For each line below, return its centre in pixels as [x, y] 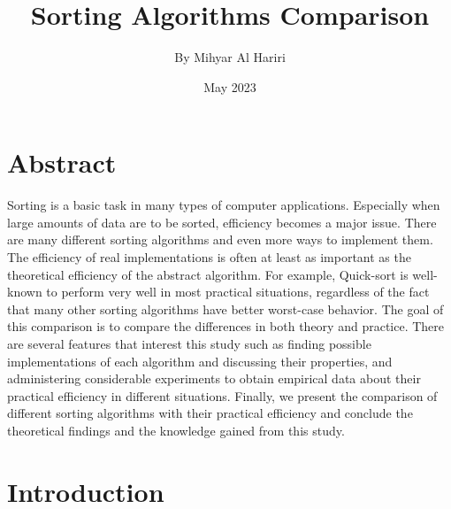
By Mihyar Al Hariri [230, 57]
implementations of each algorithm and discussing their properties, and [200, 361]
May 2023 [230, 86]
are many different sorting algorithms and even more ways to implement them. [220, 239]
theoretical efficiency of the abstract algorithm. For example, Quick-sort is [208, 274]
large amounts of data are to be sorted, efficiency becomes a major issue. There [222, 222]
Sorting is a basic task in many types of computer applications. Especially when [224, 205]
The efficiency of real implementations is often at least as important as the [209, 257]
